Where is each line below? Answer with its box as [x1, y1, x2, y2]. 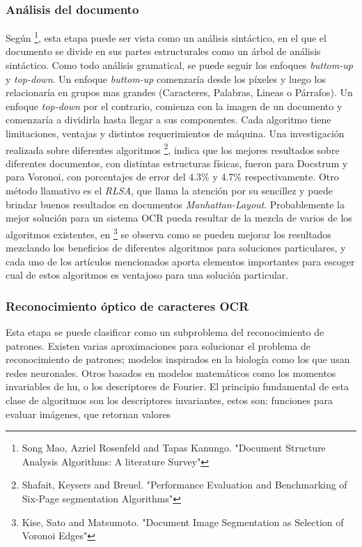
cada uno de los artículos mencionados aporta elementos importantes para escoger [6, 254, 355, 268]
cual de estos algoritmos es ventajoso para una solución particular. [6, 268, 289, 282]
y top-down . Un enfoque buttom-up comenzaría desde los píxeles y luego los [6, 71, 326, 86]
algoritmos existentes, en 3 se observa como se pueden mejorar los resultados [6, 224, 331, 241]
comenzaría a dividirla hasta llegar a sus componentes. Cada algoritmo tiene [6, 112, 331, 127]
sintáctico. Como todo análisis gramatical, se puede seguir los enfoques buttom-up [6, 58, 353, 72]
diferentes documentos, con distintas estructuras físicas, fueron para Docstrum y [6, 155, 348, 170]
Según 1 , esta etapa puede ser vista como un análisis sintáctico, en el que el [6, 29, 326, 45]
